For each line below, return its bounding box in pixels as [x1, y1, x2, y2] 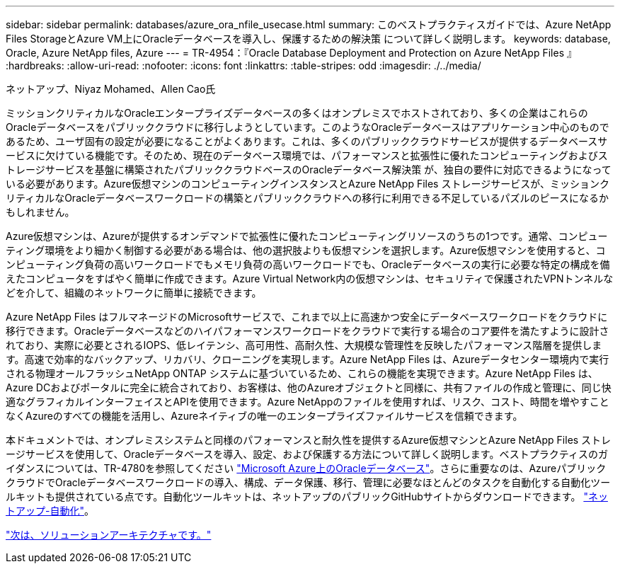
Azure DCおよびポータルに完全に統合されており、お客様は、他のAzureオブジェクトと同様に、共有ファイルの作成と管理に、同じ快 [6, 381, 612, 393]
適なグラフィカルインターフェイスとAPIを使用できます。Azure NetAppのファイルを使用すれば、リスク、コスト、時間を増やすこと [6, 396, 609, 408]
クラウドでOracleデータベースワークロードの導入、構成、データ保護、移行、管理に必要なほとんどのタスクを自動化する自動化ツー [6, 476, 611, 488]
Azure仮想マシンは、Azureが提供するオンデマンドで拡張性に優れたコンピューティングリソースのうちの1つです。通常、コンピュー [6, 230, 608, 242]
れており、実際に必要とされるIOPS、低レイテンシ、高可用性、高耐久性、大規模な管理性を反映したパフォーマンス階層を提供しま [6, 339, 602, 351]
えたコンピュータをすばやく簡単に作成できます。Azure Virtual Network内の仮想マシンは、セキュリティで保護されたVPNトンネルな [6, 272, 614, 284]
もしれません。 [6, 206, 75, 218]
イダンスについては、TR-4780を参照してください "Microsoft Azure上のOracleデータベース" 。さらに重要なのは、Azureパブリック [6, 462, 607, 474]
